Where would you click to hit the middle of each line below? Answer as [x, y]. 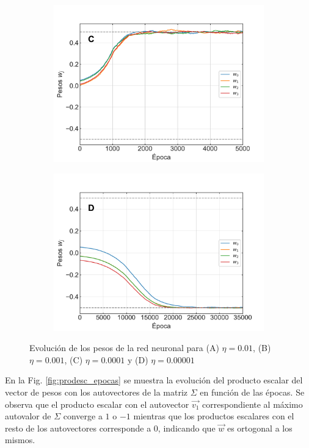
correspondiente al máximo [253, 404]
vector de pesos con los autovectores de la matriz [96, 392]
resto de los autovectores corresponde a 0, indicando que [110, 428]
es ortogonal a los [260, 428]
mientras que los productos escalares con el [214, 416]
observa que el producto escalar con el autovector [97, 404]
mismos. [20, 440]
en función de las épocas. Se [252, 392]
